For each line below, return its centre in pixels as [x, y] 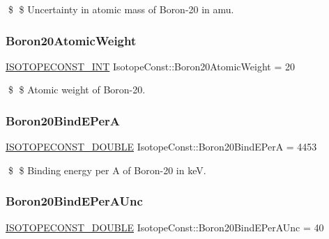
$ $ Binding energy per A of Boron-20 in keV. [107, 170]
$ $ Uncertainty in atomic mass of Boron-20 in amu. [121, 9]
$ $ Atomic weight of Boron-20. [77, 90]
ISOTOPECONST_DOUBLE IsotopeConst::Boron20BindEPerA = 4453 [161, 147]
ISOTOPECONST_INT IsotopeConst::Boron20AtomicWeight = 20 [150, 66]
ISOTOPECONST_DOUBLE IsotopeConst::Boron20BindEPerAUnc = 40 [165, 227]
